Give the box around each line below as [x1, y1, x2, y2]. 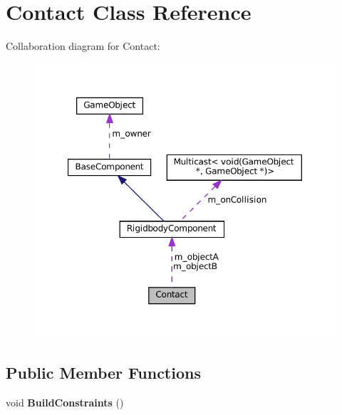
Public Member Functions [6, 362, 201, 384]
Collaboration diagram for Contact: [6, 38, 160, 53]
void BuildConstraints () [6, 395, 124, 410]
